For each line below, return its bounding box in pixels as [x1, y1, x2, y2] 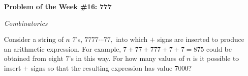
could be [206, 43, 232, 54]
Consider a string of [4, 34, 64, 44]
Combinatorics [4, 18, 48, 28]
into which [116, 34, 148, 44]
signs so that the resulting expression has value [31, 62, 173, 73]
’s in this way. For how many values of [69, 53, 185, 63]
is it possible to [193, 53, 239, 63]
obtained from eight [4, 53, 63, 63]
